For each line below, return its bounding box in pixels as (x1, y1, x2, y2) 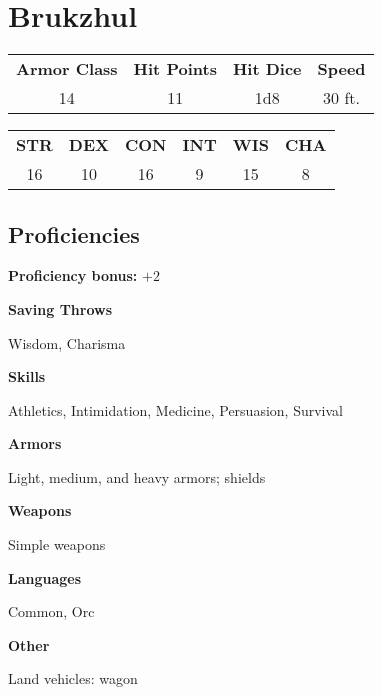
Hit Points (133, 57, 217, 81)
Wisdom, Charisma (8, 332, 126, 353)
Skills (8, 366, 46, 387)
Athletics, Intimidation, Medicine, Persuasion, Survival (8, 399, 343, 420)
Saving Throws (8, 298, 113, 319)
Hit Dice (232, 57, 302, 81)
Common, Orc (8, 601, 95, 622)
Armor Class (16, 57, 118, 81)
